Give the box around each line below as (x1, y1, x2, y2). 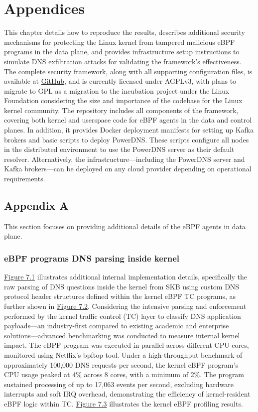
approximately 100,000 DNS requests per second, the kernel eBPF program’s (4, 359, 238, 370)
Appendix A (4, 198, 69, 213)
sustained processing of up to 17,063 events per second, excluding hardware (4, 379, 234, 389)
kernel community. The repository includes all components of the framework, (4, 105, 239, 115)
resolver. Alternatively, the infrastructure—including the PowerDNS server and (4, 153, 245, 164)
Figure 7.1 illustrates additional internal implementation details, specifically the (4, 272, 247, 282)
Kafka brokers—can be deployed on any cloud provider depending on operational (4, 163, 252, 174)
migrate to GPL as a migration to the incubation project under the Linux (4, 85, 230, 96)
